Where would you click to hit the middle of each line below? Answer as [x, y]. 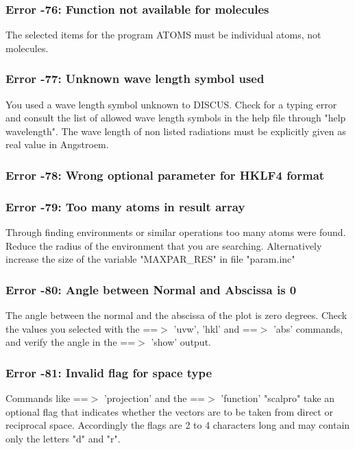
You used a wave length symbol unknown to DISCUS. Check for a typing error [171, 104]
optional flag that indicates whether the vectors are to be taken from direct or [169, 411]
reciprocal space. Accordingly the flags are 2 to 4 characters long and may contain [178, 425]
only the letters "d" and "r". [63, 438]
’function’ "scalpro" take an [278, 398]
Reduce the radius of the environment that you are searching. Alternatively [164, 245]
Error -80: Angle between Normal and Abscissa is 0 [151, 289]
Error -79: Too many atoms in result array [125, 206]
